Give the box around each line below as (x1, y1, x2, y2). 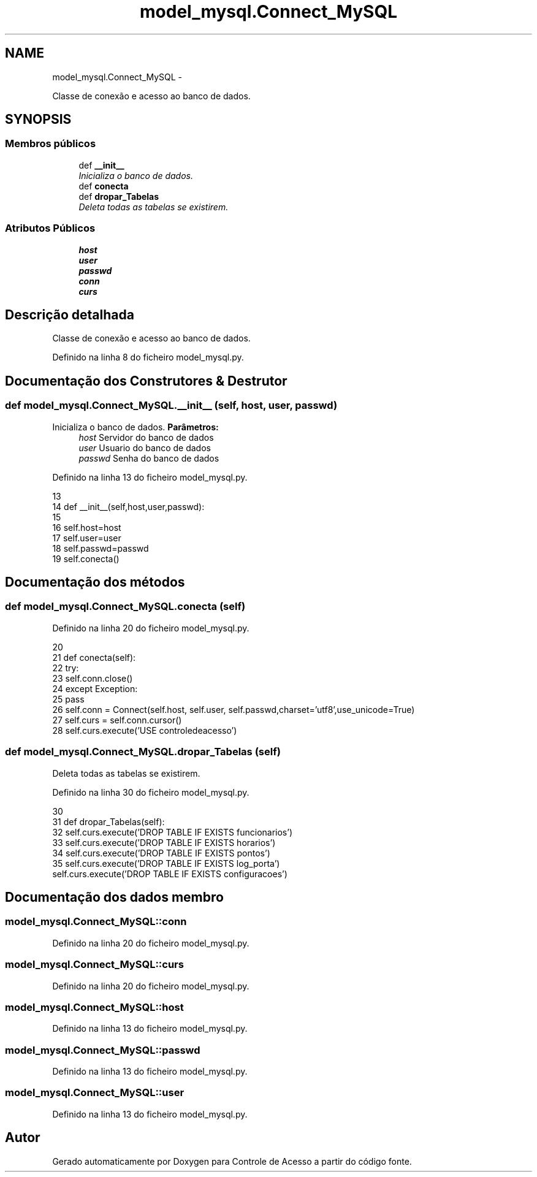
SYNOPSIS (5, 112, 72, 128)
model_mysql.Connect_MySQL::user (5, 1086, 185, 1099)
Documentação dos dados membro (5, 889, 224, 905)
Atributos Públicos (5, 222, 96, 235)
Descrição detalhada (5, 307, 134, 322)
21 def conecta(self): (52, 652, 136, 663)
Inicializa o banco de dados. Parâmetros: (52, 421, 219, 432)
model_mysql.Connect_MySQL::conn (5, 915, 187, 928)
